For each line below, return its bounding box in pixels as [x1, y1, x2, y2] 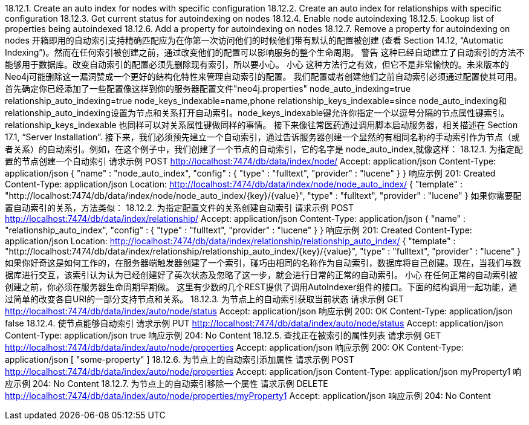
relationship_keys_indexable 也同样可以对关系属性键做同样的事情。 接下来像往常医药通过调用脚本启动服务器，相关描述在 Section [5, 120, 518, 130]
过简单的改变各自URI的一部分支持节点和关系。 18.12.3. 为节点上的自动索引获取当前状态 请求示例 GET [5, 294, 404, 304]
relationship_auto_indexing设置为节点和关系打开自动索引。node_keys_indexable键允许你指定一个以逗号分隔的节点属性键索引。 [5, 108, 510, 118]
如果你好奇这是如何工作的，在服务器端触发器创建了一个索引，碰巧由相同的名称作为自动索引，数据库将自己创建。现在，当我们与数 [5, 258, 521, 268]
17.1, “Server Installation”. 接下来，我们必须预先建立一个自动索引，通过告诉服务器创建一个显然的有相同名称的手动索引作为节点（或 [5, 132, 520, 142]
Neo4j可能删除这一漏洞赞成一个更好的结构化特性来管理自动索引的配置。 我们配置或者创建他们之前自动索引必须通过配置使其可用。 [5, 71, 522, 82]
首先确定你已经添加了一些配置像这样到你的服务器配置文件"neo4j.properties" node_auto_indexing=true [5, 83, 411, 94]
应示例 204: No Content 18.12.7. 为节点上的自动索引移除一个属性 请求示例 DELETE [5, 378, 328, 389]
